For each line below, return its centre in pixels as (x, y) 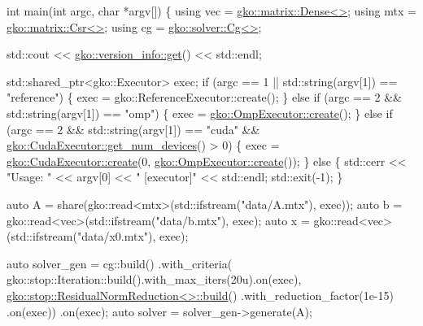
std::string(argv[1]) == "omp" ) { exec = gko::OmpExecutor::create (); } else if (200, 113)
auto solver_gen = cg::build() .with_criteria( (120, 263)
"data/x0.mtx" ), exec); (133, 236)
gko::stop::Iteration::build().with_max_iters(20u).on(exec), (154, 279)
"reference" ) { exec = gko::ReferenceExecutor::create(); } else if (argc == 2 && (204, 97)
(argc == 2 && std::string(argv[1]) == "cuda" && (133, 129)
